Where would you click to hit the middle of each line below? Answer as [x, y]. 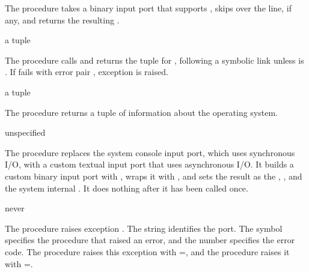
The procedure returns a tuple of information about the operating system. [141, 112]
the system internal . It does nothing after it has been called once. [127, 188]
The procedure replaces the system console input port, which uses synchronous [150, 152]
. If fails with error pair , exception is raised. [87, 72]
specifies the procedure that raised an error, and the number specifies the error [150, 240]
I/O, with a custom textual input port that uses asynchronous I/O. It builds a [149, 164]
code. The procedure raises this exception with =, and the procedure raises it [147, 251]
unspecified [25, 132]
